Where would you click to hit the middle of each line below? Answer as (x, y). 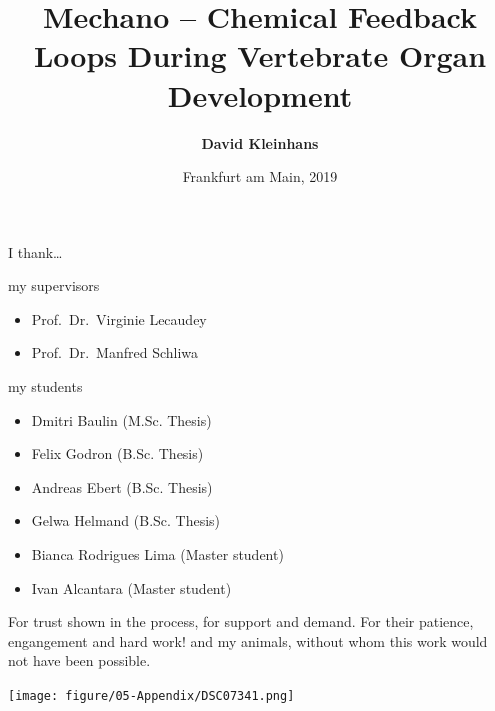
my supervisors (54, 285)
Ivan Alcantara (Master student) (131, 587)
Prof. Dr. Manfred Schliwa (115, 352)
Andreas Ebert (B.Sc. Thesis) (122, 486)
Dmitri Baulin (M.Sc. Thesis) (121, 419)
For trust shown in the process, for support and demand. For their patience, (241, 621)
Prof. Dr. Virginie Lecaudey (119, 318)
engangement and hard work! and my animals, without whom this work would (248, 640)
